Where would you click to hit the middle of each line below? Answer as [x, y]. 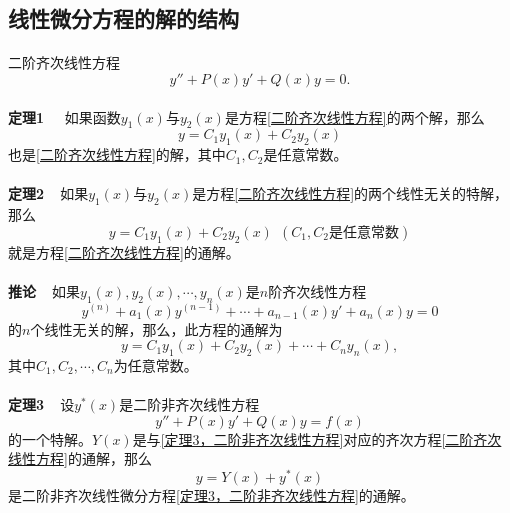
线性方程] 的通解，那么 [80, 458]
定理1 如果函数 [64, 116]
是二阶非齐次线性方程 [189, 404]
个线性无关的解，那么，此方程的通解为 [156, 328]
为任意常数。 [155, 364]
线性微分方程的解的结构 [123, 18]
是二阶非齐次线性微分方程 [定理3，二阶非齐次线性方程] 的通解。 [211, 494]
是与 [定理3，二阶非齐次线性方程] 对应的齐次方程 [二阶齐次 [317, 438]
